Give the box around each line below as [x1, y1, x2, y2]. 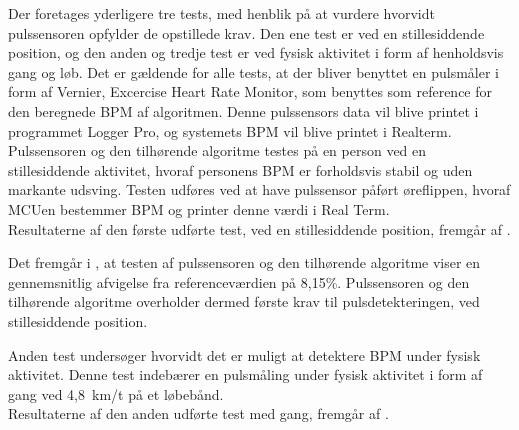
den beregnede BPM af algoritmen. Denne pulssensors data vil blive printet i [8, 100, 479, 121]
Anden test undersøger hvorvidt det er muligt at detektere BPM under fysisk [8, 344, 481, 365]
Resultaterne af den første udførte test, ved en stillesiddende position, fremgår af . [8, 218, 511, 239]
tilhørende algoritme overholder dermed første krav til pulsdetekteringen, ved [8, 291, 480, 312]
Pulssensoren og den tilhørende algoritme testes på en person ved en [8, 140, 427, 161]
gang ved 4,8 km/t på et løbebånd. [8, 383, 224, 404]
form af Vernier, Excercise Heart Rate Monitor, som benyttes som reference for [8, 81, 493, 102]
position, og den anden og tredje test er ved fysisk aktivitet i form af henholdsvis [8, 42, 504, 63]
